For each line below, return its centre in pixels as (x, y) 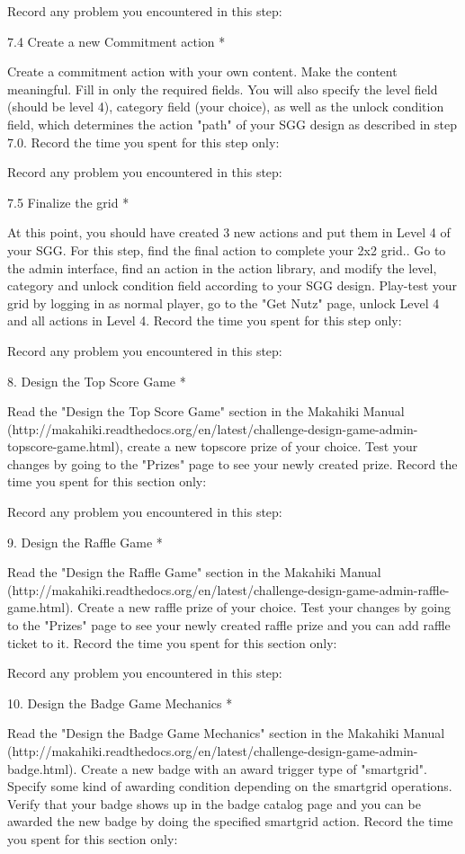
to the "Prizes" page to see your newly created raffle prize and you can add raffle (229, 625)
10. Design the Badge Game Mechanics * (120, 703)
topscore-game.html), (65, 446)
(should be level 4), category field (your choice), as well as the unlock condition (226, 107)
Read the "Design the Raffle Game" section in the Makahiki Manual (194, 572)
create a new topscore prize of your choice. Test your (273, 446)
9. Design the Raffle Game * (85, 542)
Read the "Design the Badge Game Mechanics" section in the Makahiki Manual (226, 733)
